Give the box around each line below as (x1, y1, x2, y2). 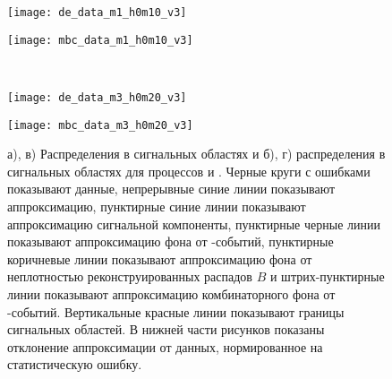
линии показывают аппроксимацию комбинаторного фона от (7, 284, 336, 303)
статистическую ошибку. (7, 355, 142, 374)
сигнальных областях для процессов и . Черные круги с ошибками (7, 161, 371, 180)
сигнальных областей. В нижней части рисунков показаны (7, 320, 325, 339)
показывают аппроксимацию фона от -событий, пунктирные (7, 232, 334, 251)
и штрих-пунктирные (269, 267, 385, 286)
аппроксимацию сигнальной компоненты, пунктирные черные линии (7, 214, 380, 233)
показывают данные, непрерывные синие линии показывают (7, 179, 336, 198)
